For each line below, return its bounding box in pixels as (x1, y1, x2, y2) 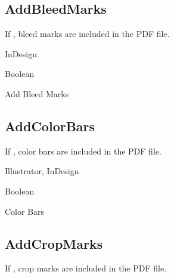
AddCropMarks (5, 234, 103, 252)
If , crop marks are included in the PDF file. (5, 262, 167, 274)
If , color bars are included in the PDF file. (5, 144, 161, 157)
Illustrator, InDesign (5, 165, 79, 177)
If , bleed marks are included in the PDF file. (5, 27, 170, 40)
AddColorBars (5, 116, 95, 135)
